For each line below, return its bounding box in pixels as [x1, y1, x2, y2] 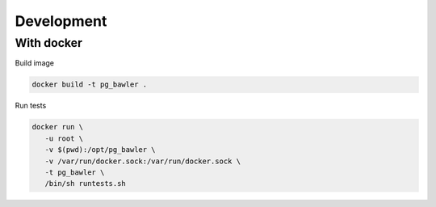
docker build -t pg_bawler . [31, 80, 148, 89]
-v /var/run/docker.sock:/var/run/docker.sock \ [44, 156, 241, 166]
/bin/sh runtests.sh [44, 179, 127, 188]
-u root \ [44, 133, 84, 143]
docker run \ [31, 122, 84, 132]
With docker [15, 36, 82, 50]
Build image [15, 58, 54, 68]
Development [15, 12, 107, 30]
